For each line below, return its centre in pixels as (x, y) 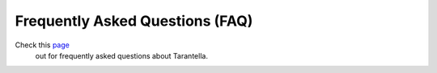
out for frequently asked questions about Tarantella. (121, 55)
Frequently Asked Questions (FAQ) (134, 21)
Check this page (42, 45)
